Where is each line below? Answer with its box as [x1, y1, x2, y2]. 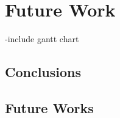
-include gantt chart [5, 32, 79, 45]
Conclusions [5, 62, 82, 81]
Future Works [5, 98, 94, 117]
